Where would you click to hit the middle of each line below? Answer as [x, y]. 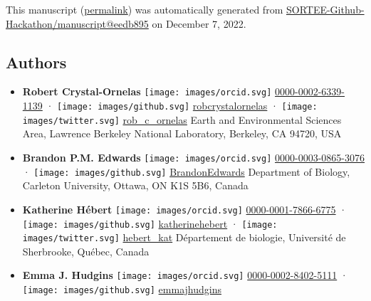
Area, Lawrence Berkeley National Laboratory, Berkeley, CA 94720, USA [182, 133]
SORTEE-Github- [325, 9]
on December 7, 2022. [199, 23]
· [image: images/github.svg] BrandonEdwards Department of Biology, [186, 171]
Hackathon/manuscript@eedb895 [77, 23]
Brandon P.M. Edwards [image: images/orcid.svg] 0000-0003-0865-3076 [194, 157]
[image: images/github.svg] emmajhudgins [122, 289]
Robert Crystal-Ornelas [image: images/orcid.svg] [147, 91]
